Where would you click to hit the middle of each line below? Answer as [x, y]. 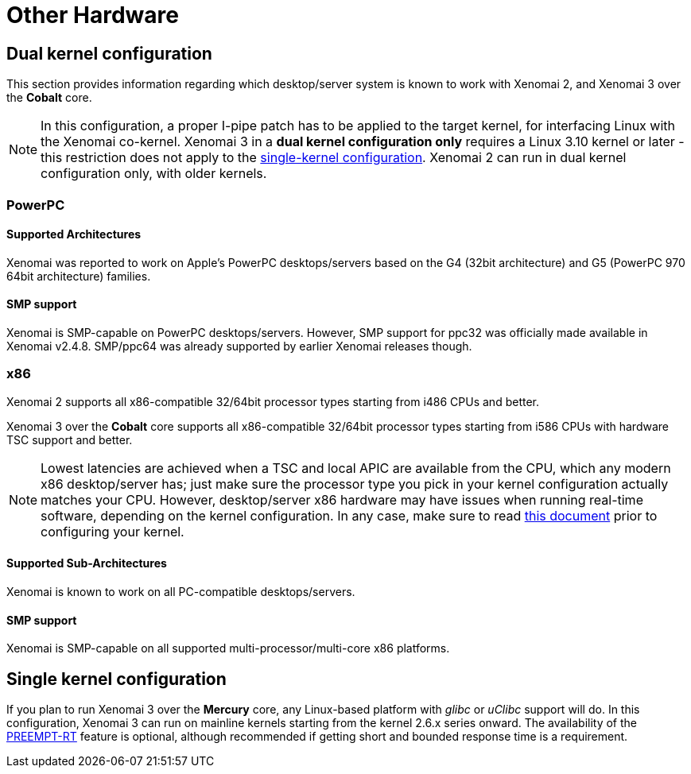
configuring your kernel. [113, 531]
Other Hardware [93, 15]
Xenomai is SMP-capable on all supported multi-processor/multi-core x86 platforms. [228, 648]
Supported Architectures [74, 234]
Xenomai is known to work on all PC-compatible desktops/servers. [181, 591]
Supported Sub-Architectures [87, 563]
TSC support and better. [70, 439]
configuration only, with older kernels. [154, 174]
